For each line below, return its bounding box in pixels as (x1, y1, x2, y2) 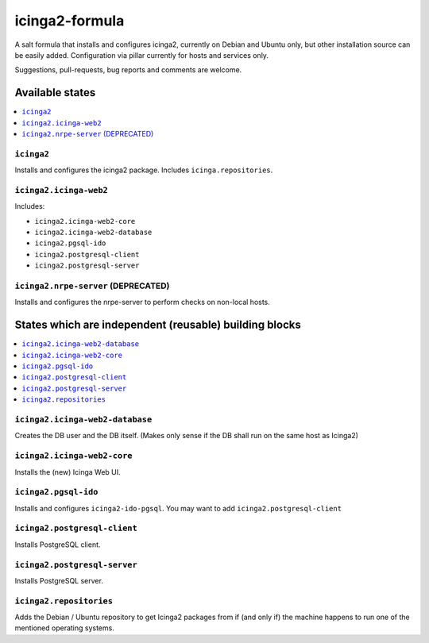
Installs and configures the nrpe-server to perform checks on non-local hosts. (14, 298, 270, 307)
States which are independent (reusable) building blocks (14, 318, 301, 332)
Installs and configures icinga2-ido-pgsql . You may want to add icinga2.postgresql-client (14, 503, 342, 513)
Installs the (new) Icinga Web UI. (14, 467, 121, 476)
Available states (14, 86, 96, 99)
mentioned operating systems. (14, 623, 114, 633)
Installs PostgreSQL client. (14, 540, 101, 549)
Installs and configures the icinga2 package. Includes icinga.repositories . (14, 165, 273, 175)
